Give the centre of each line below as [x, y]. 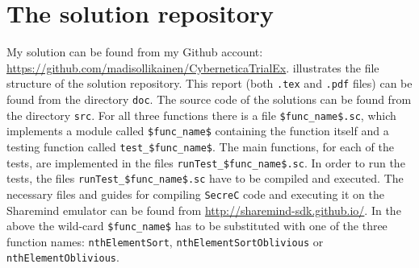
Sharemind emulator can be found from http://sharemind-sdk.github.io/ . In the [204, 210]
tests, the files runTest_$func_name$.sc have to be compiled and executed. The [205, 178]
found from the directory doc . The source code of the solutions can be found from [209, 99]
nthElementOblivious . [63, 257]
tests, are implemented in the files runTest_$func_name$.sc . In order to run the [206, 162]
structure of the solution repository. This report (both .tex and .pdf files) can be [209, 83]
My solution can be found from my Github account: [135, 52]
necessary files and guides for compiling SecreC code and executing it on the [196, 194]
